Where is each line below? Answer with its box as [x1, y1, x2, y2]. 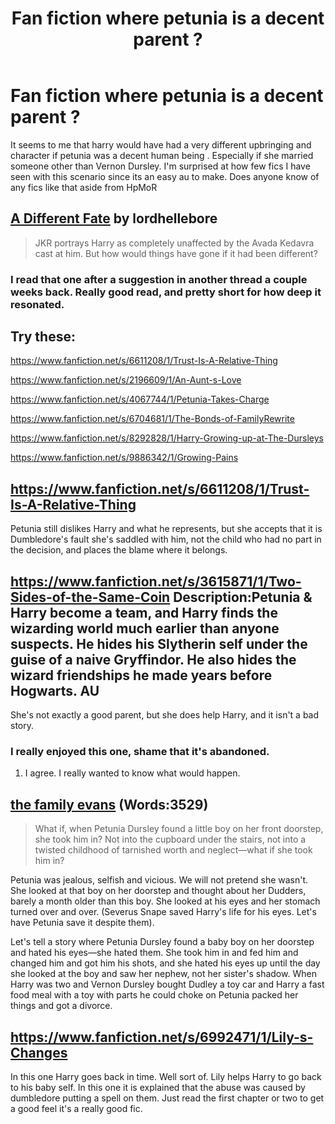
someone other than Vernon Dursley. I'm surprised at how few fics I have [10, 160, 311, 172]
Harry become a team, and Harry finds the [10, 604, 278, 621]
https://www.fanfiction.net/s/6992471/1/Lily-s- [10, 1028, 314, 1046]
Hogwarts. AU [10, 682, 100, 699]
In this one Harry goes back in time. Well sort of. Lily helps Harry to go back [10, 1071, 322, 1083]
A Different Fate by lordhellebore [10, 210, 218, 227]
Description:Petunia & [173, 588, 313, 606]
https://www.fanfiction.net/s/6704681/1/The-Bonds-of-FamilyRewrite [10, 413, 295, 425]
